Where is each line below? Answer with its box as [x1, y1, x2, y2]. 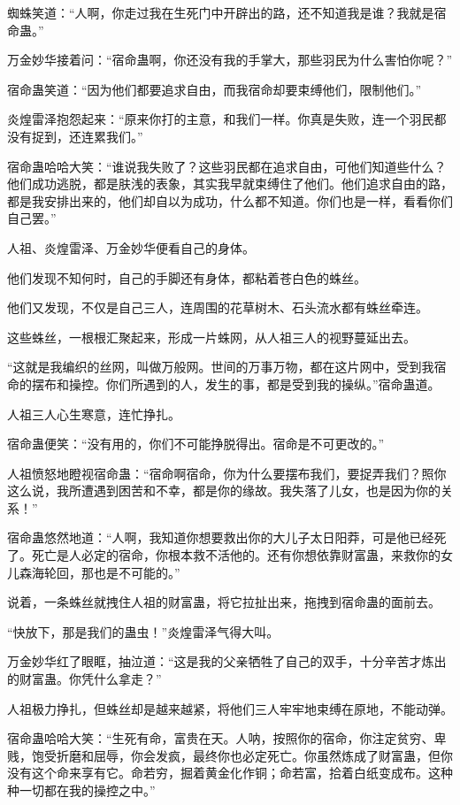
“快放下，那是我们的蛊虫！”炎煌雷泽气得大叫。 [7, 622, 280, 640]
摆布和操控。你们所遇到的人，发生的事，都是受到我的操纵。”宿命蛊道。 [31, 374, 441, 393]
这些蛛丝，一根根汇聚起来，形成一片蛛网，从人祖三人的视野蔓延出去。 [7, 327, 416, 346]
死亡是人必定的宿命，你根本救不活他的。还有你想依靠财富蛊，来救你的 [31, 546, 441, 564]
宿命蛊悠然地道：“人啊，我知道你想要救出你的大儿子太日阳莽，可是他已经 [7, 528, 434, 547]
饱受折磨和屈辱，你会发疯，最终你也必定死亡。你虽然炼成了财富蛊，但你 [31, 746, 453, 764]
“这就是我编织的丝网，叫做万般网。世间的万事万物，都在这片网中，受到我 [7, 357, 434, 376]
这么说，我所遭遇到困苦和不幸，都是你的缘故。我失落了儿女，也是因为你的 [7, 481, 441, 500]
